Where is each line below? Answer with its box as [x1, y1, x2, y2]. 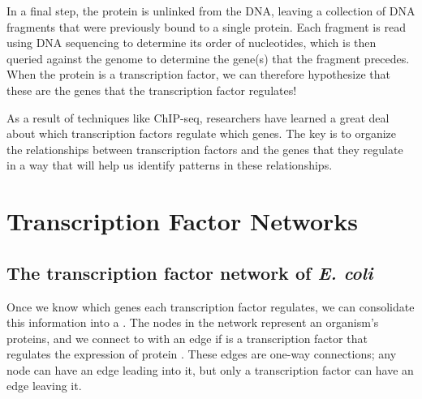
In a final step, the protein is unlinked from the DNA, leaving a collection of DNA [6, 2, 416, 19]
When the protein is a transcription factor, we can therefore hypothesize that [6, 66, 390, 83]
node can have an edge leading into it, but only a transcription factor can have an [6, 361, 414, 378]
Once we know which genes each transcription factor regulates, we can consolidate [6, 298, 415, 315]
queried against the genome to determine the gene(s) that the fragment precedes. [6, 49, 410, 66]
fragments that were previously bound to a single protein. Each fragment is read [6, 18, 406, 35]
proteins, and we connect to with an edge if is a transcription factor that [6, 329, 368, 346]
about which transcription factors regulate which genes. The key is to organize [6, 125, 396, 142]
